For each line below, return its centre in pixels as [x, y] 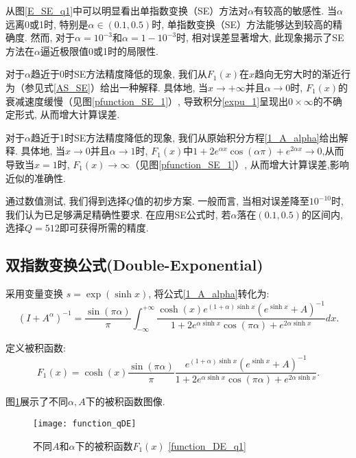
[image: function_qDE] [85, 424]
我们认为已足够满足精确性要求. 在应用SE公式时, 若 [118, 214]
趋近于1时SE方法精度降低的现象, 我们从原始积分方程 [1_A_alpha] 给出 [185, 137]
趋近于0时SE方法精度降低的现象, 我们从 [119, 74]
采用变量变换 [34, 294]
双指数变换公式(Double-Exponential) [134, 265]
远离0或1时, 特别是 [47, 24]
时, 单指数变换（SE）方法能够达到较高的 [242, 24]
